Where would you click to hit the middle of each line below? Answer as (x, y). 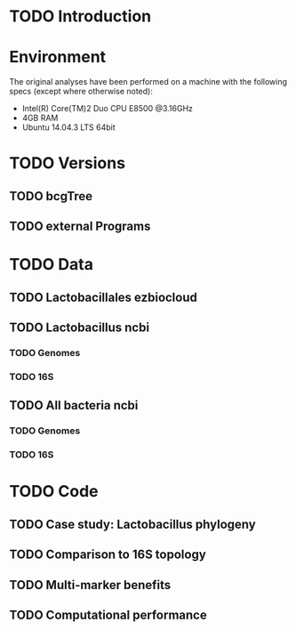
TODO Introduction (80, 16)
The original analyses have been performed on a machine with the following (148, 82)
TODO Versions (68, 163)
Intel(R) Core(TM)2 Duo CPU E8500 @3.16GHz (108, 109)
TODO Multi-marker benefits (90, 585)
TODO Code (54, 492)
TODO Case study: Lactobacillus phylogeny (132, 524)
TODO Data (51, 265)
